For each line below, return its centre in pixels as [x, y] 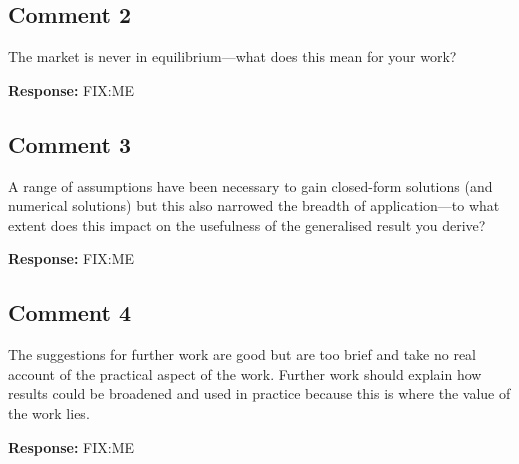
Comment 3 [70, 143]
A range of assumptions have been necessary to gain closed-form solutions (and [250, 185]
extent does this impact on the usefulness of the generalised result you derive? [247, 224]
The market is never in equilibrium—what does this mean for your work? [232, 56]
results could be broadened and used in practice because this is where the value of [259, 393]
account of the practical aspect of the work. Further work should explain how [245, 373]
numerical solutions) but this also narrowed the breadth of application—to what [254, 205]
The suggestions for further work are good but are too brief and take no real [242, 354]
